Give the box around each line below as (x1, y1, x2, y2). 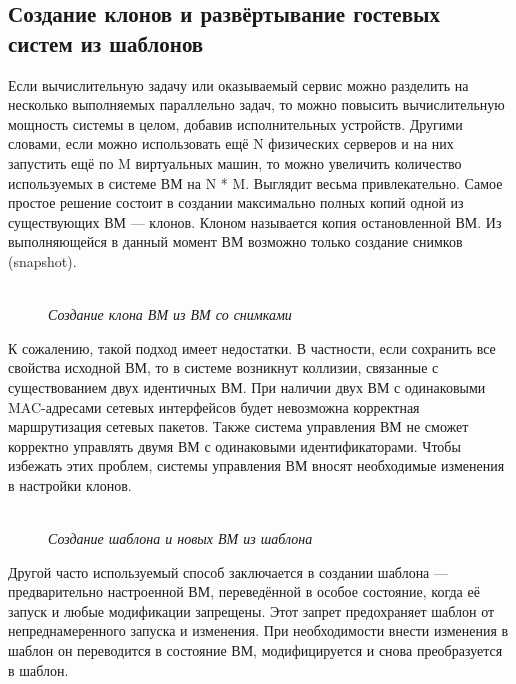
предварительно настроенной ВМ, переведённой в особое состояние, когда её (8, 581, 480, 602)
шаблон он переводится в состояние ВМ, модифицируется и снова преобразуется (8, 640, 503, 661)
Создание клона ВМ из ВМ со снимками (48, 304, 292, 325)
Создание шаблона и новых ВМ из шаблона (48, 528, 313, 549)
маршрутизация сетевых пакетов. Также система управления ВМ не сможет (8, 416, 469, 437)
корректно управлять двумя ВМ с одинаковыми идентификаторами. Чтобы (8, 435, 461, 456)
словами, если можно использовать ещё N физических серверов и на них (8, 133, 454, 154)
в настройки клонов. (8, 474, 132, 495)
